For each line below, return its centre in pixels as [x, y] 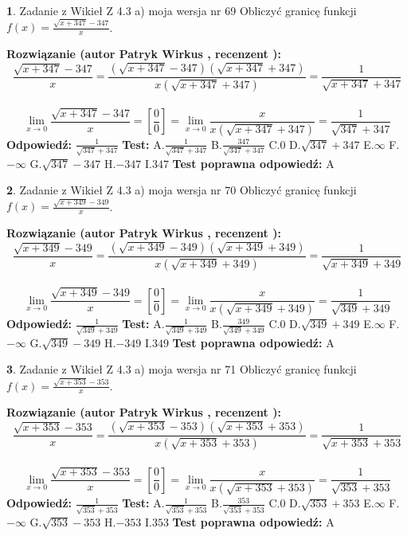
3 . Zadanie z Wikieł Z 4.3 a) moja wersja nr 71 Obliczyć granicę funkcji [182, 369]
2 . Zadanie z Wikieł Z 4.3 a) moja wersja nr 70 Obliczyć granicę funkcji [182, 190]
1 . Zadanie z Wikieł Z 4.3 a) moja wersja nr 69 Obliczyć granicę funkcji [182, 10]
